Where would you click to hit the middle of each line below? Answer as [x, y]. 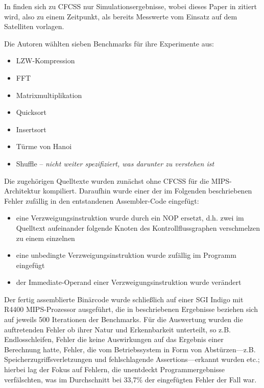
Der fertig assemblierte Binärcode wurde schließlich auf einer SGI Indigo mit [124, 299]
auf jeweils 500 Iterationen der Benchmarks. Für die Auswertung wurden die [124, 319]
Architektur [22, 191]
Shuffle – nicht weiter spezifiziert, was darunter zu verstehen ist [115, 163]
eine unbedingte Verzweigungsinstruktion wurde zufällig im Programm [126, 255]
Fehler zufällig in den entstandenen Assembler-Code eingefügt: [102, 200]
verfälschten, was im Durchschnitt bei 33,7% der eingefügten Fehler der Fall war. [130, 379]
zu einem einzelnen [45, 238]
